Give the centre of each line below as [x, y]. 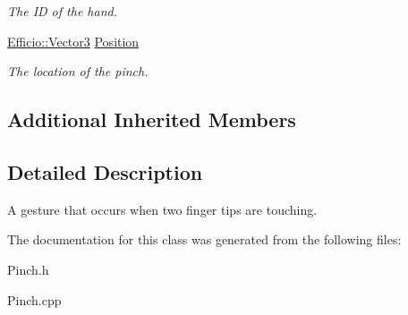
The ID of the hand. [62, 11]
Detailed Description [105, 171]
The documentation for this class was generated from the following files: [204, 239]
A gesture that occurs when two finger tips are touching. [162, 209]
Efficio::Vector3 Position [73, 41]
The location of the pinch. [78, 71]
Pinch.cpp [34, 299]
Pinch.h [28, 269]
